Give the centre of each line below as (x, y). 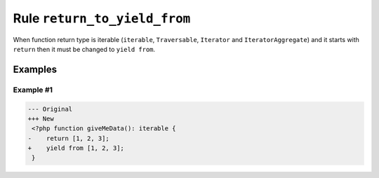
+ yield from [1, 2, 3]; (76, 148)
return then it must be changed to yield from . (84, 49)
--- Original (50, 109)
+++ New (41, 118)
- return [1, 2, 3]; (69, 138)
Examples (35, 69)
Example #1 (33, 90)
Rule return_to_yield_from (102, 18)
